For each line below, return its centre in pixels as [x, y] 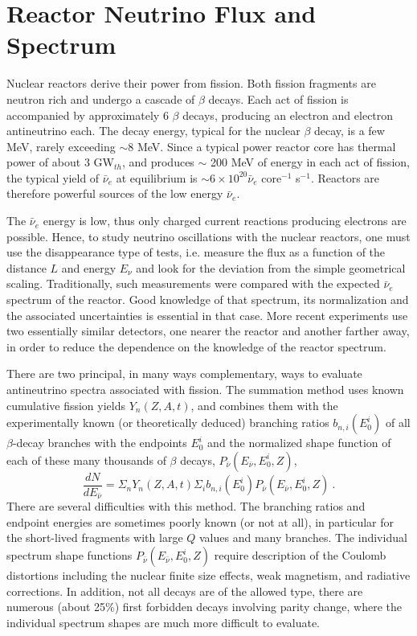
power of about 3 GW [60, 162]
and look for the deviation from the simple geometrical [271, 267]
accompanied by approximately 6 [88, 115]
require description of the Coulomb [300, 555]
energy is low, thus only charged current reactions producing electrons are [225, 221]
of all [398, 423]
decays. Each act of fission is [278, 98]
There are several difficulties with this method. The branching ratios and [186, 506]
